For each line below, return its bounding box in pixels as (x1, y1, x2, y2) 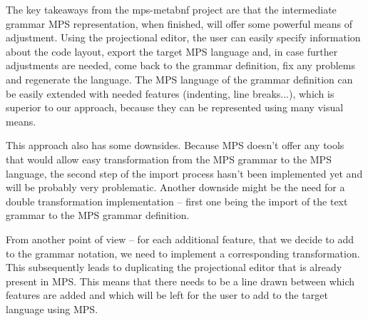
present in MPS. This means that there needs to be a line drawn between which (6, 273, 355, 288)
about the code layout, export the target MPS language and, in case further (6, 44, 338, 58)
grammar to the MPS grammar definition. (6, 208, 190, 223)
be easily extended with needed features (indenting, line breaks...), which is (6, 86, 334, 101)
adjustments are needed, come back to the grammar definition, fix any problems (6, 58, 355, 73)
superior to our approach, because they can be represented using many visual (6, 100, 344, 115)
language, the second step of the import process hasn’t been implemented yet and (6, 165, 363, 180)
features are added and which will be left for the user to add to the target (6, 287, 328, 302)
